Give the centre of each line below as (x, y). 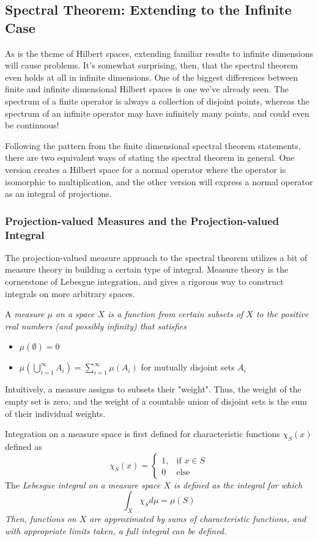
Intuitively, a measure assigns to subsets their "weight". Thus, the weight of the (153, 389)
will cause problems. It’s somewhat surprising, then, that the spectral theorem (152, 65)
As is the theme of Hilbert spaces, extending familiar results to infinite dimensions (159, 53)
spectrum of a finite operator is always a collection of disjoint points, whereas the (157, 101)
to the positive (282, 314)
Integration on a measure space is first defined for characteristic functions (142, 434)
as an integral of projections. (58, 193)
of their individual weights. (55, 413)
